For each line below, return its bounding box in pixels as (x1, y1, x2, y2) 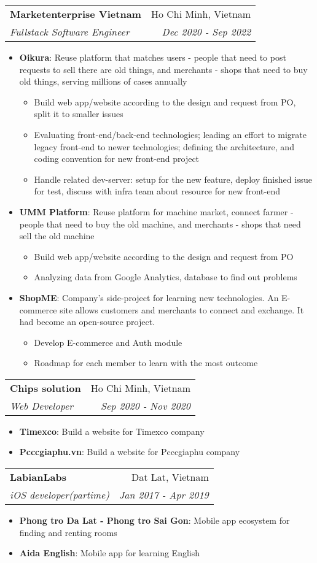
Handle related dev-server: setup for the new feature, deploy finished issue (34, 172, 313, 185)
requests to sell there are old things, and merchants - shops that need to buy (19, 63, 308, 75)
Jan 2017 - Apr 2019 (119, 488, 209, 502)
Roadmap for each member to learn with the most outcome (34, 356, 258, 369)
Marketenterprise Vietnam (10, 7, 141, 21)
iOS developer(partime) (10, 488, 109, 502)
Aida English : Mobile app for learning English (19, 546, 200, 559)
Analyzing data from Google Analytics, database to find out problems (34, 270, 297, 283)
